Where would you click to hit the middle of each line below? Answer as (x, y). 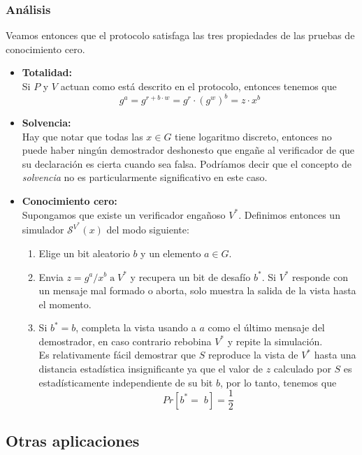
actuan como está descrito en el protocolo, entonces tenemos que (198, 86)
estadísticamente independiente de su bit (126, 382)
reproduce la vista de (253, 355)
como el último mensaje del (266, 327)
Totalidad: (47, 72)
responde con (320, 276)
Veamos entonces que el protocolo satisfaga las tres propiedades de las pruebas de (180, 35)
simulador (43, 230)
